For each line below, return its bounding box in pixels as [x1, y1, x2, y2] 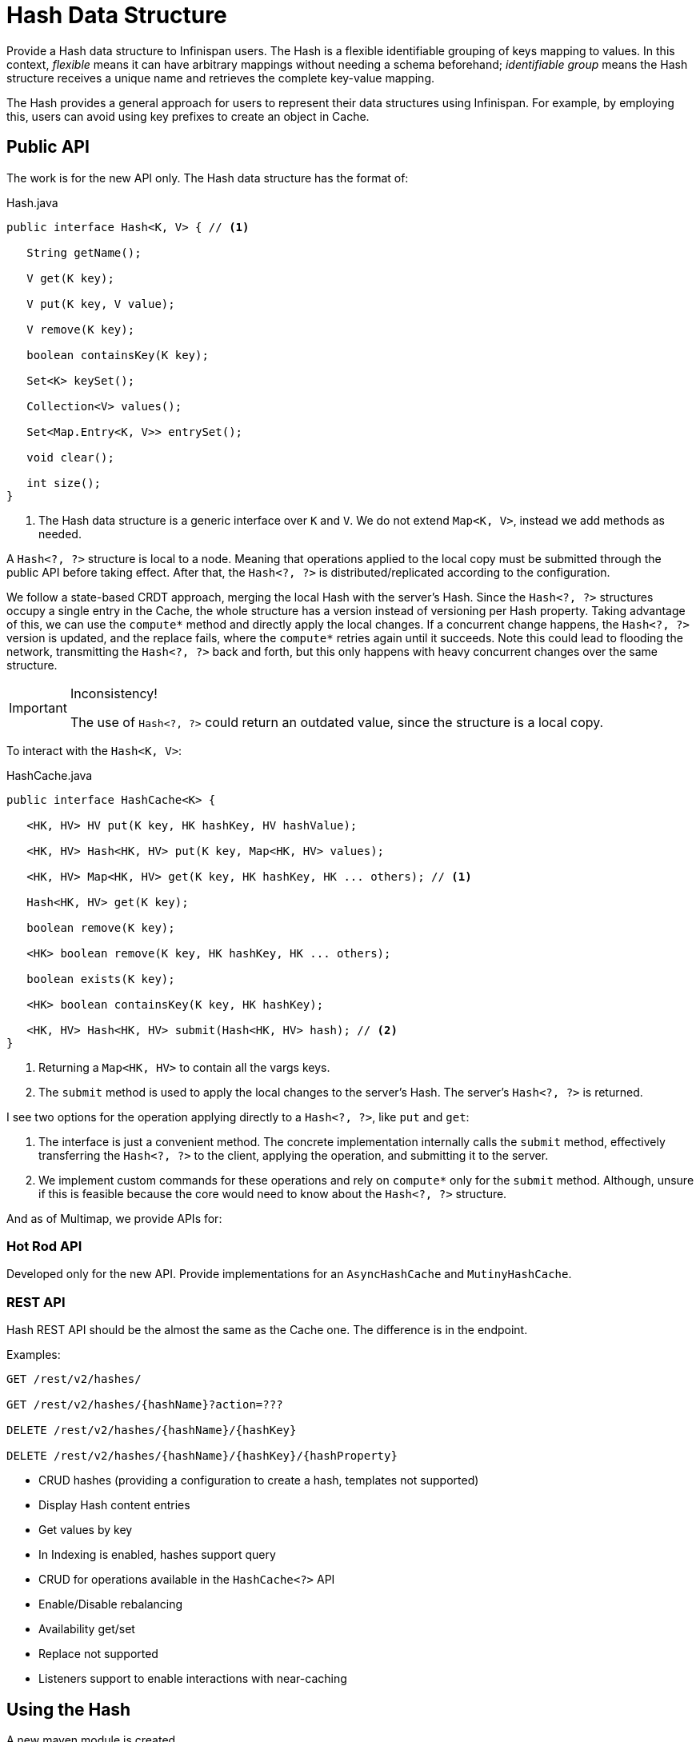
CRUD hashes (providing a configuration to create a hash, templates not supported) [38, 1473, 479, 1488]
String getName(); [26, 246, 142, 259]
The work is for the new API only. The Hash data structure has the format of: [6, 170, 409, 185]
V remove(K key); [26, 322, 135, 336]
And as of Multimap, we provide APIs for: [6, 1211, 222, 1225]
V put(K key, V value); [26, 297, 175, 310]
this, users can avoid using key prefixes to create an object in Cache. [6, 109, 370, 123]
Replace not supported [38, 1647, 158, 1661]
